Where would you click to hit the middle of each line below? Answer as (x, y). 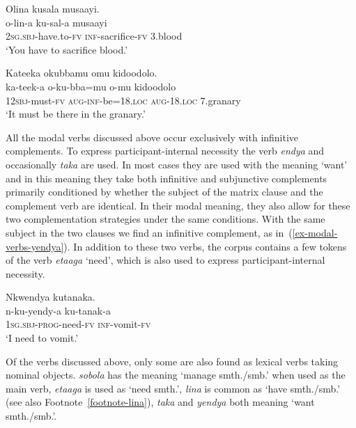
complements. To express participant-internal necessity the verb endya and (165, 151)
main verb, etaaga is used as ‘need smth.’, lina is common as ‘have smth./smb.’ (173, 388)
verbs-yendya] (35, 246)
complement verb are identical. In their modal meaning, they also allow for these (178, 205)
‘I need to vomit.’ (42, 338)
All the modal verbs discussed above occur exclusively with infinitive (152, 137)
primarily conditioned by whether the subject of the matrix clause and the (164, 192)
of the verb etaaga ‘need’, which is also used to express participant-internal (165, 260)
